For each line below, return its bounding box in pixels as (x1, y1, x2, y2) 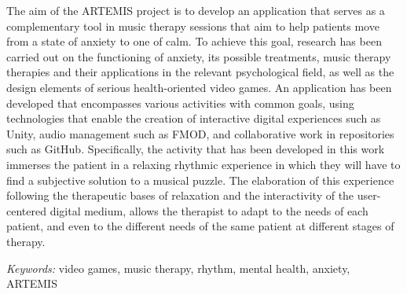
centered (6, 202, 46, 219)
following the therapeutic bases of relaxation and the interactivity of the (6, 187, 354, 204)
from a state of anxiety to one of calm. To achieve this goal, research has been (6, 33, 382, 50)
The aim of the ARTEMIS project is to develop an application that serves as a (6, 2, 385, 18)
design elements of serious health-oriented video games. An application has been (6, 79, 392, 95)
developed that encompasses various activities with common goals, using (6, 94, 354, 111)
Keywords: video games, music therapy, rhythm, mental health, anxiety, (6, 259, 350, 276)
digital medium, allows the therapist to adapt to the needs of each (49, 202, 368, 219)
